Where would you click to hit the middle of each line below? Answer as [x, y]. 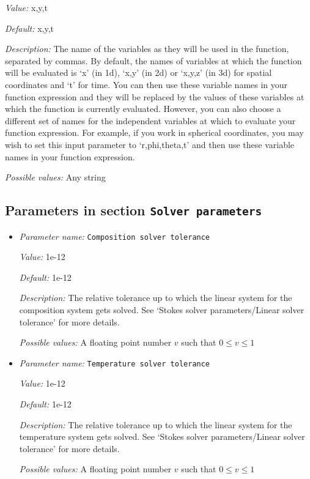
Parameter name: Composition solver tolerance [115, 236]
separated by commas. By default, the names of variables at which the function [153, 60]
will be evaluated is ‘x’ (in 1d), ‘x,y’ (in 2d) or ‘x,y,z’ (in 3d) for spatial [138, 72]
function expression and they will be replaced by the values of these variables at [155, 96]
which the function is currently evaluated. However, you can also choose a [143, 109]
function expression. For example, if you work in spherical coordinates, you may [154, 132]
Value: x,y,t [26, 7]
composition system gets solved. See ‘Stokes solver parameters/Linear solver [162, 309]
